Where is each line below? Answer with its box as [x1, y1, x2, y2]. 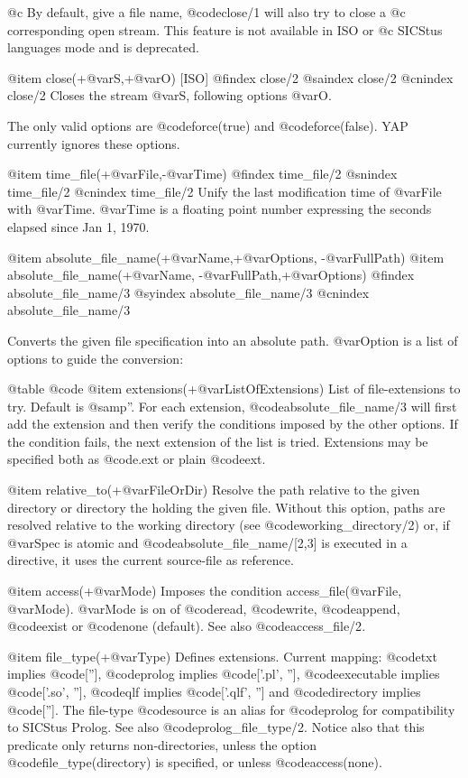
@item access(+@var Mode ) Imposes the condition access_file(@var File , [7, 581, 402, 600]
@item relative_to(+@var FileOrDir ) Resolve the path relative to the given [7, 480, 420, 499]
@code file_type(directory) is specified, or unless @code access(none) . [7, 753, 382, 772]
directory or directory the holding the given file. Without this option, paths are [7, 497, 445, 516]
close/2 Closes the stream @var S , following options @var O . [7, 86, 332, 105]
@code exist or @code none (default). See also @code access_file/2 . [7, 616, 366, 635]
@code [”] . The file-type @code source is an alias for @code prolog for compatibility [7, 699, 455, 718]
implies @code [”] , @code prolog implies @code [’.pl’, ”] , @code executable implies [7, 664, 440, 683]
